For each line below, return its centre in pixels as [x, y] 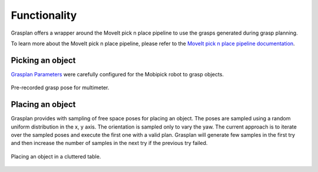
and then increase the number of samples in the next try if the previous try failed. [109, 143]
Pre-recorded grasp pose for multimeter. [60, 87]
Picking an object [43, 60]
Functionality [44, 15]
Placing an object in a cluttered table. [56, 156]
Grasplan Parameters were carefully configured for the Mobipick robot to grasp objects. [117, 74]
